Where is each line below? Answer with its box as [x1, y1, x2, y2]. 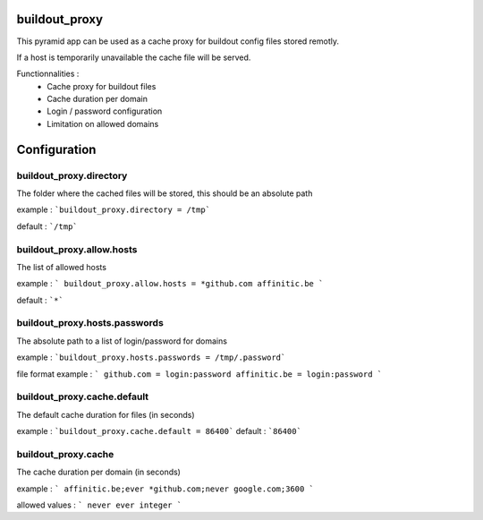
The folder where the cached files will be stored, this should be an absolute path [16, 188, 313, 199]
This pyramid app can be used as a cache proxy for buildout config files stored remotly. [16, 36, 340, 47]
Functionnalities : [16, 68, 80, 80]
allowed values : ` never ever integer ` [16, 499, 182, 510]
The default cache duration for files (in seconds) [16, 409, 196, 420]
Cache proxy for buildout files [47, 81, 157, 91]
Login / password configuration [47, 106, 163, 116]
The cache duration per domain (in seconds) [16, 466, 181, 478]
